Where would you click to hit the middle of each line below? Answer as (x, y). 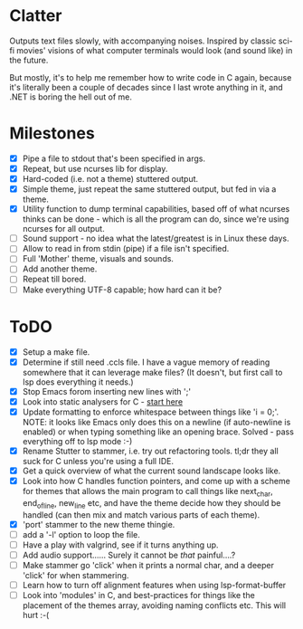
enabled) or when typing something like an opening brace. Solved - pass (158, 432)
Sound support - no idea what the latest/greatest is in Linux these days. (156, 238)
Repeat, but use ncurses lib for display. (95, 168)
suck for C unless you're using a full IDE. (98, 461)
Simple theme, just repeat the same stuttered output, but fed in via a (149, 189)
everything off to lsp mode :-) (77, 441)
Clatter (36, 16)
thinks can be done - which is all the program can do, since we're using (156, 219)
